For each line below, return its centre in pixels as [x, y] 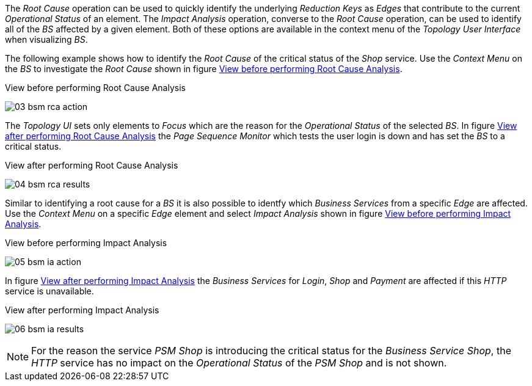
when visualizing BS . [46, 39]
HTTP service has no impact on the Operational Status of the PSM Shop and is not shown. [239, 363]
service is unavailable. [49, 291]
